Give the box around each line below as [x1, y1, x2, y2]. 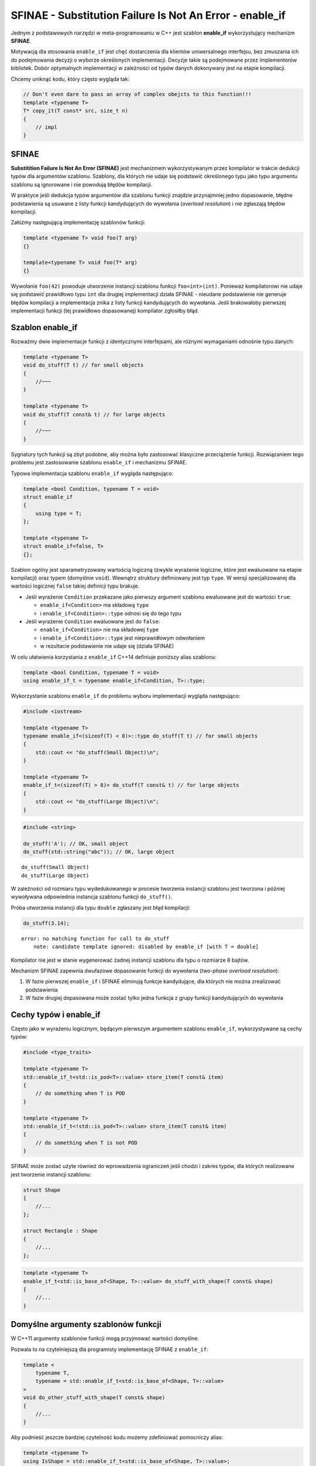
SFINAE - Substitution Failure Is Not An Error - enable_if [11, 9, 286, 22]
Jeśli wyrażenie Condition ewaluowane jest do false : [25, 617, 160, 625]
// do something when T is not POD [35, 1139, 138, 1146]
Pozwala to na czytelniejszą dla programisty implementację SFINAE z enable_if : [11, 1346, 208, 1353]
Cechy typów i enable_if [11, 1010, 101, 1020]
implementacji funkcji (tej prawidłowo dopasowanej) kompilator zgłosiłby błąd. [11, 307, 199, 314]
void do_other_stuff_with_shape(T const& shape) [23, 1394, 166, 1401]
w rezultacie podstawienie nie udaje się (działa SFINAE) [40, 643, 174, 650]
